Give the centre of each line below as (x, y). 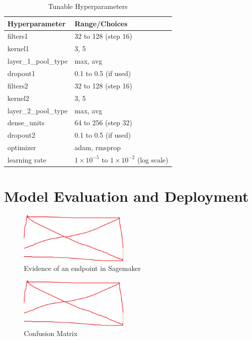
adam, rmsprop (98, 147)
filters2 (18, 85)
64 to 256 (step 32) (103, 123)
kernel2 (18, 98)
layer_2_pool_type (38, 110)
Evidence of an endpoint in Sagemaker (83, 268)
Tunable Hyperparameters (88, 6)
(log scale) (153, 159)
